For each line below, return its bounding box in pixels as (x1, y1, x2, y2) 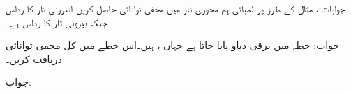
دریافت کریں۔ (6, 51, 62, 66)
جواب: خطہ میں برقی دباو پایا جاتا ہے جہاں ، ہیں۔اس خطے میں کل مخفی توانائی (6, 38, 340, 53)
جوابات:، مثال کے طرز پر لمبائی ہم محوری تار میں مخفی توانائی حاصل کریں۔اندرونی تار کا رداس (6, 1, 345, 15)
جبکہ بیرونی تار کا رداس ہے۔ (6, 15, 108, 29)
